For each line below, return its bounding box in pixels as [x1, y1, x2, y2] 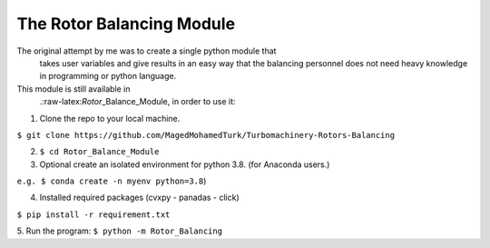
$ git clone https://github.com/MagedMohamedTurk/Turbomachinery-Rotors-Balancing [16, 130, 395, 140]
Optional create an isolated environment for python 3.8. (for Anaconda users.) [39, 159, 330, 170]
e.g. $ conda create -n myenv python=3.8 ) [16, 175, 207, 186]
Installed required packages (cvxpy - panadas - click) [39, 192, 240, 203]
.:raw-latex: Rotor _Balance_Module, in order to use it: [39, 96, 236, 107]
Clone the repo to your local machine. [39, 113, 181, 124]
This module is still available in [16, 83, 131, 94]
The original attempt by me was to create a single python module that [16, 45, 277, 56]
